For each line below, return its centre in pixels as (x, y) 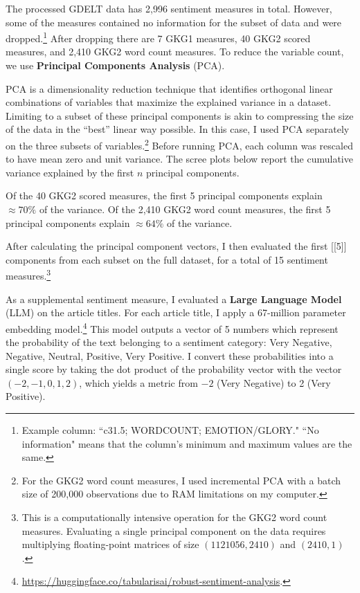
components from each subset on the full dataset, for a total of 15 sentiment (167, 259)
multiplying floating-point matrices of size (110, 544)
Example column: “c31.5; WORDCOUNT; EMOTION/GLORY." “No (170, 430)
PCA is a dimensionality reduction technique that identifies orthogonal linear (169, 88)
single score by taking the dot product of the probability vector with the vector (174, 369)
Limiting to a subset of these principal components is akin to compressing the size (180, 115)
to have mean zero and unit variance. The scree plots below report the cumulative (179, 159)
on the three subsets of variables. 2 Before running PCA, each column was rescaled (179, 144)
